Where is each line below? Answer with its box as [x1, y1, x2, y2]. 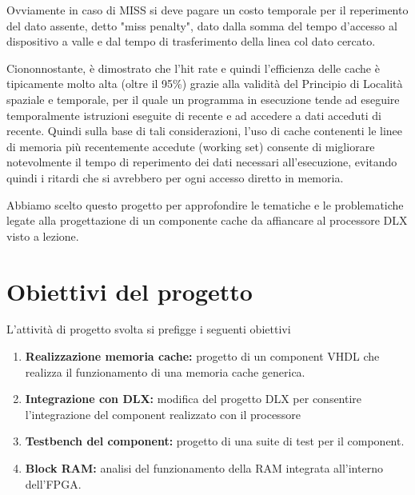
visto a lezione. [6, 227, 79, 244]
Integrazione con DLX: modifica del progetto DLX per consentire [25, 390, 362, 407]
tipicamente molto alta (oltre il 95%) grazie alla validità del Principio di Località [6, 75, 403, 92]
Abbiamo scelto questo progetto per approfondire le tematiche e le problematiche [6, 196, 404, 213]
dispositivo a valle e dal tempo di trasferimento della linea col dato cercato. [6, 33, 376, 50]
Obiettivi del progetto [6, 274, 253, 307]
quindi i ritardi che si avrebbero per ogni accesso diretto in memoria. [6, 169, 344, 186]
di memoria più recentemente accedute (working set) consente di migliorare [6, 138, 375, 154]
